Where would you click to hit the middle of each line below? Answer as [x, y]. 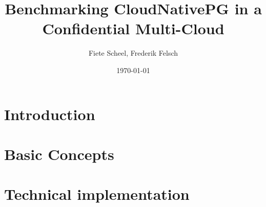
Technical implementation [97, 194]
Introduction [50, 114]
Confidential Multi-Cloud [133, 28]
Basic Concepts [59, 154]
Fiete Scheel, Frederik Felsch [133, 53]
